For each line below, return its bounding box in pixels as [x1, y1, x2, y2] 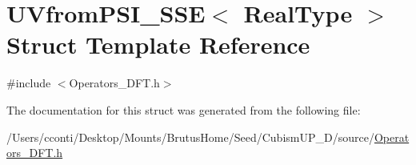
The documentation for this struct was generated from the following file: [6, 101, 361, 118]
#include [6, 74, 51, 91]
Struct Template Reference [6, 28, 310, 61]
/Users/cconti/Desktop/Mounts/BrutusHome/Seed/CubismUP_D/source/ [6, 128, 374, 145]
